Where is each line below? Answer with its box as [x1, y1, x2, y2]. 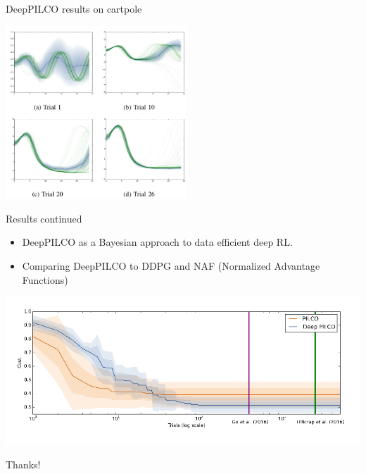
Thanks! [6, 456, 41, 471]
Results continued [6, 211, 82, 225]
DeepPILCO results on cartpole [6, 1, 142, 15]
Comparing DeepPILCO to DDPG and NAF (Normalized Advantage [22, 258, 320, 273]
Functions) [22, 272, 68, 287]
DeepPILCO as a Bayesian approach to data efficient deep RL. [22, 235, 293, 249]
